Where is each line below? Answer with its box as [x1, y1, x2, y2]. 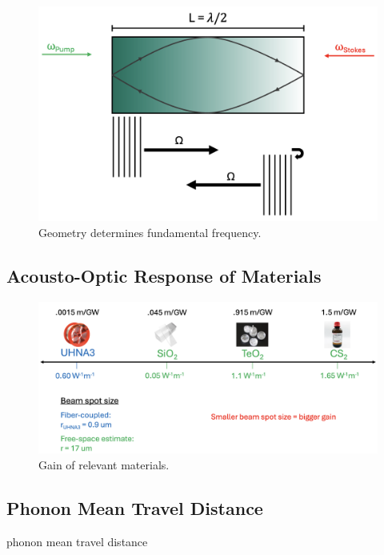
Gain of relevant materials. [38, 456, 170, 473]
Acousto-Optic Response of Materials [6, 263, 322, 288]
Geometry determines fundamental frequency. [38, 223, 262, 240]
